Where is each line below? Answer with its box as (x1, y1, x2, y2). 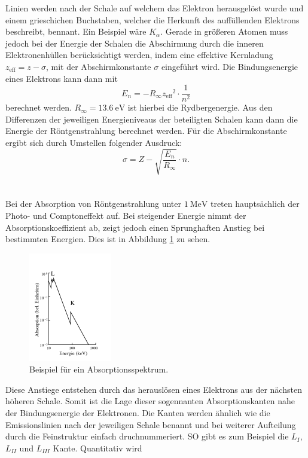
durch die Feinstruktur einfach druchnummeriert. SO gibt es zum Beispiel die (5, 430, 289, 442)
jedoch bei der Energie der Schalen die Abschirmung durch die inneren (5, 36, 264, 49)
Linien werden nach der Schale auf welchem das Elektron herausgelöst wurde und (5, 2, 304, 14)
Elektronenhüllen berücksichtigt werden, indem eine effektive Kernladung (5, 48, 273, 61)
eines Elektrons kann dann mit (5, 72, 118, 84)
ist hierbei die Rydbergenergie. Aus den (127, 101, 273, 114)
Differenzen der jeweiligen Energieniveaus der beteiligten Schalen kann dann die (5, 112, 298, 125)
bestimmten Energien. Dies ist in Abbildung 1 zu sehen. (5, 233, 211, 245)
